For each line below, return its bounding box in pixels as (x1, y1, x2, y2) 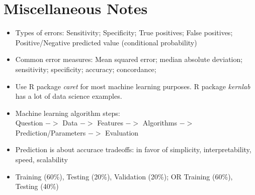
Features (97, 117, 123, 128)
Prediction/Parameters (15, 127, 86, 138)
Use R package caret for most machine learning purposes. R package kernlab (15, 81, 250, 91)
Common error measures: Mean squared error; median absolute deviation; (15, 54, 243, 64)
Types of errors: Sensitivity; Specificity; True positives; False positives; (15, 27, 233, 38)
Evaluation (105, 127, 139, 138)
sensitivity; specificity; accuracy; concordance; (15, 63, 156, 74)
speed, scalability (15, 154, 68, 165)
